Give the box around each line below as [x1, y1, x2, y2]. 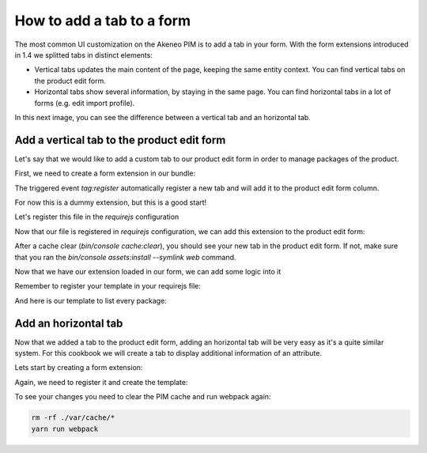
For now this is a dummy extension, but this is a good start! [14, 198, 207, 207]
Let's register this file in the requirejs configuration [14, 212, 179, 221]
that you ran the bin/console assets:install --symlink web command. [14, 252, 236, 262]
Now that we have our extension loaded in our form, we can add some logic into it [14, 266, 282, 276]
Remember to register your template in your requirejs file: [14, 281, 202, 291]
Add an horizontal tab [14, 316, 123, 330]
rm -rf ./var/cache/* [31, 413, 115, 422]
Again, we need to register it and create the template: [14, 377, 188, 387]
